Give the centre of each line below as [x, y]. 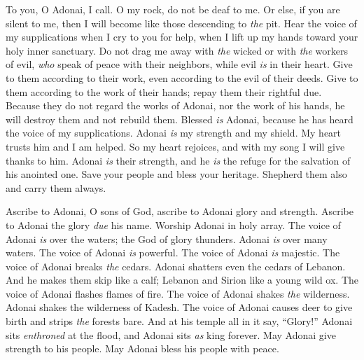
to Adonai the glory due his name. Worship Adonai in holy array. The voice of [173, 224]
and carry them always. [56, 187]
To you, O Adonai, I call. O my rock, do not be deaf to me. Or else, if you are [173, 9]
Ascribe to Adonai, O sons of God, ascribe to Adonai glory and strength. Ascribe [180, 211]
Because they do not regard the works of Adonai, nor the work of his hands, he [175, 105]
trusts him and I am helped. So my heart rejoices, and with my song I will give [175, 146]
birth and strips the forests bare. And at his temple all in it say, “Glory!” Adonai [179, 321]
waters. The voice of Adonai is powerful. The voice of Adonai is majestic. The [173, 252]
